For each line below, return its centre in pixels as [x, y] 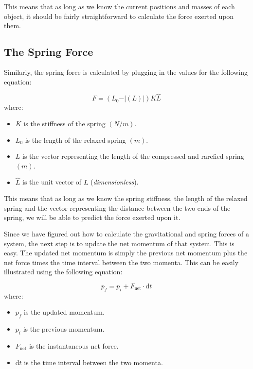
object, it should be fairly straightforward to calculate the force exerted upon [119, 16]
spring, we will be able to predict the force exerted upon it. [92, 217]
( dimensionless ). [114, 182]
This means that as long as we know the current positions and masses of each [119, 6]
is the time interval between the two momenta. [93, 362]
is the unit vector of [52, 182]
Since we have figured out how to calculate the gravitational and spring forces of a [126, 233]
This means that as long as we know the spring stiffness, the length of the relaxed [126, 198]
